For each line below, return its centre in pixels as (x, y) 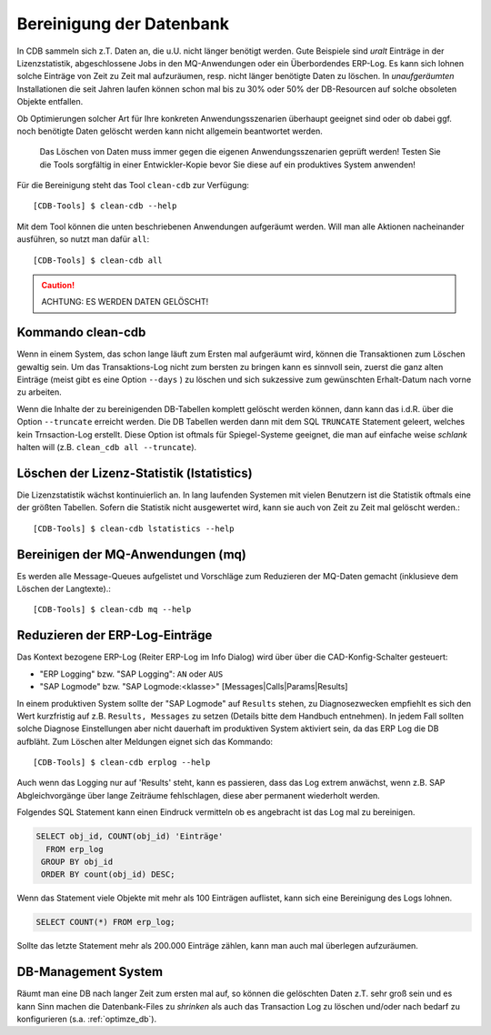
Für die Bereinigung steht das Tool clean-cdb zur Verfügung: (133, 186)
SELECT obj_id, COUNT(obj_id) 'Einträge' (130, 836)
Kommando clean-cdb (81, 332)
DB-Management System (90, 972)
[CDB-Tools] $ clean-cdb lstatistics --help (134, 528)
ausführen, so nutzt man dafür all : (83, 239)
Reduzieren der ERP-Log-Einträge (115, 635)
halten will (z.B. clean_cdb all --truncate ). (107, 447)
